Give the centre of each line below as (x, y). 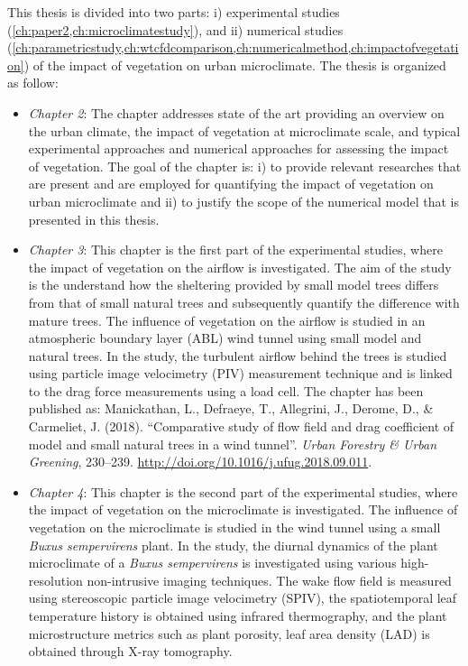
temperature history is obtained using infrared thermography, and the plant (238, 615)
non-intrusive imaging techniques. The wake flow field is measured (269, 580)
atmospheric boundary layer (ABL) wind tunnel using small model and (225, 338)
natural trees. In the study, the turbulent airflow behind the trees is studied (238, 355)
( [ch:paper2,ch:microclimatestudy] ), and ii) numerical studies (175, 29)
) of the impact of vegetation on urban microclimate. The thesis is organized (235, 65)
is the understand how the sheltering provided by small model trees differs (234, 285)
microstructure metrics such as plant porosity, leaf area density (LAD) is (229, 633)
